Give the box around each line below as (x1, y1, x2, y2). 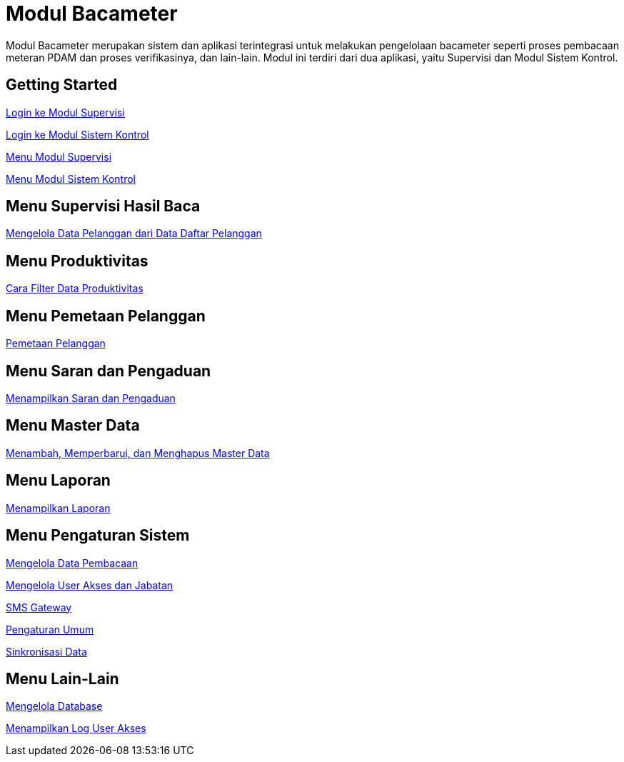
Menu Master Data (6, 416, 140, 435)
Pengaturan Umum (6, 623, 94, 636)
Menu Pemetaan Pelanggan (6, 306, 206, 325)
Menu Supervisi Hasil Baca (6, 197, 201, 216)
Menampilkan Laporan (6, 501, 111, 514)
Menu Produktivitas (6, 251, 149, 270)
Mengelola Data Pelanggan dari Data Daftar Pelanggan (6, 227, 262, 240)
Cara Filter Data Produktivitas (6, 282, 144, 295)
